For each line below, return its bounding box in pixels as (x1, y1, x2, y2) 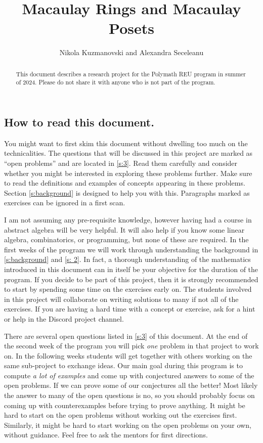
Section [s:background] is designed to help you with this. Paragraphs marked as (4, 187, 250, 198)
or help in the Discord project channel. (4, 313, 124, 324)
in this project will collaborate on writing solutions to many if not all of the (4, 293, 239, 304)
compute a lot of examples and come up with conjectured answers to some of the (4, 370, 254, 380)
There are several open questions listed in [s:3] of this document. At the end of (4, 330, 248, 341)
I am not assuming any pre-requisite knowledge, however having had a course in (4, 214, 252, 225)
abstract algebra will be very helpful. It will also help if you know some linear (4, 224, 245, 235)
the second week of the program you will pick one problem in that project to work (4, 340, 259, 351)
